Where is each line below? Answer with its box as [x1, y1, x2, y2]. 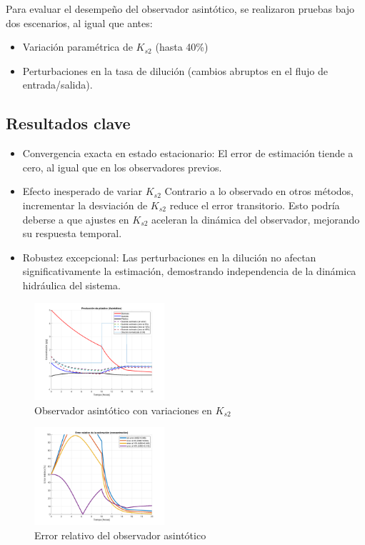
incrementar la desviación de [22, 197, 148, 212]
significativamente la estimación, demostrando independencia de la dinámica [22, 264, 356, 279]
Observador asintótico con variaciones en [34, 402, 212, 417]
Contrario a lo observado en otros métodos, [164, 184, 354, 199]
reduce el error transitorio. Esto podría [169, 197, 340, 212]
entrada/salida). [22, 77, 93, 92]
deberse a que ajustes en [22, 211, 129, 226]
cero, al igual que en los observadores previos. [22, 159, 222, 174]
